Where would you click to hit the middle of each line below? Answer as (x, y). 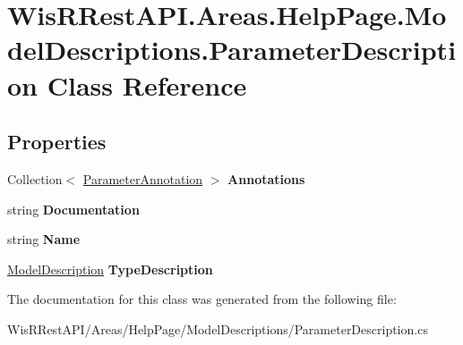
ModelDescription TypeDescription (110, 269)
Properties (57, 142)
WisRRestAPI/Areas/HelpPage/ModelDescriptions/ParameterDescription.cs (218, 328)
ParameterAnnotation (143, 178)
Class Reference (147, 84)
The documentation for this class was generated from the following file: (202, 299)
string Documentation (73, 209)
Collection (35, 178)
